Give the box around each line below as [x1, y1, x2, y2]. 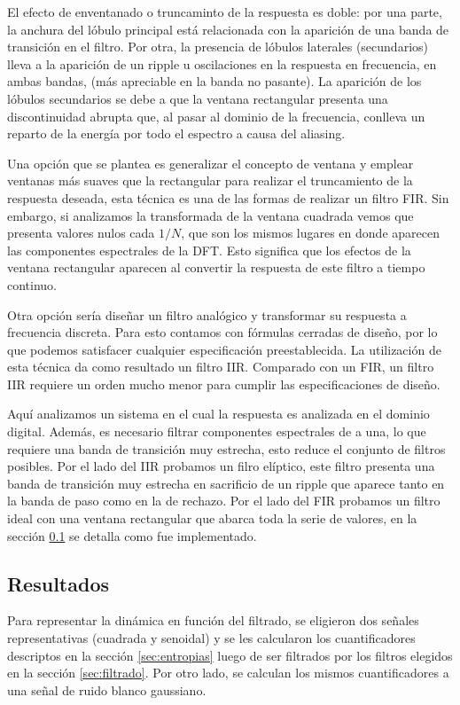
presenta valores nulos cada [7, 223, 155, 242]
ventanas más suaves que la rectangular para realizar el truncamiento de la [7, 171, 413, 190]
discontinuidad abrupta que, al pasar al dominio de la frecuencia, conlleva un [7, 106, 425, 125]
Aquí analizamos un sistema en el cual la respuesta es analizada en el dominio [7, 404, 430, 423]
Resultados [7, 569, 109, 597]
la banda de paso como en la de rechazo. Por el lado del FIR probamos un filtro [7, 491, 441, 510]
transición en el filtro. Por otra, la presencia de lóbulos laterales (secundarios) [7, 37, 428, 56]
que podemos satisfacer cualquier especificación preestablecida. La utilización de [7, 340, 441, 358]
